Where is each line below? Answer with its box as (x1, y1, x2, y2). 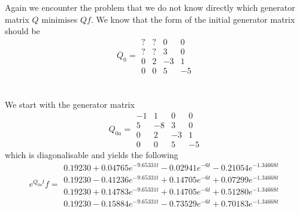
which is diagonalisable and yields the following (5, 148, 178, 160)
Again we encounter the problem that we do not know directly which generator (5, 1, 295, 13)
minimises (41, 13, 78, 25)
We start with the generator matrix (5, 98, 135, 111)
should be (5, 25, 40, 37)
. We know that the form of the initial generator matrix (90, 13, 295, 25)
